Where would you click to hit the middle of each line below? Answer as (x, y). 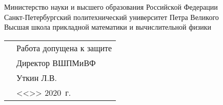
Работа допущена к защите (64, 48)
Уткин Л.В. (37, 77)
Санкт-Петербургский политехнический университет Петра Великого (111, 17)
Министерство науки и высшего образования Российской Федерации (111, 7)
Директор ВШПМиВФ (56, 62)
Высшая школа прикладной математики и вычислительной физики (108, 27)
